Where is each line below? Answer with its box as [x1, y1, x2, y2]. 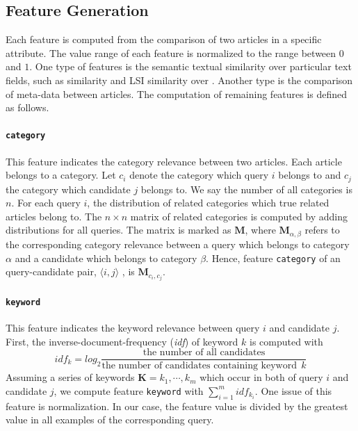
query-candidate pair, [6, 264, 97, 279]
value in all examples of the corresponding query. [6, 412, 214, 427]
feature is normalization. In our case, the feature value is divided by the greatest [6, 398, 348, 413]
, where [245, 222, 276, 237]
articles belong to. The [6, 209, 102, 223]
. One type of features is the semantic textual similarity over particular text [29, 59, 352, 74]
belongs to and [278, 168, 341, 182]
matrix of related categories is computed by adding [130, 209, 348, 223]
